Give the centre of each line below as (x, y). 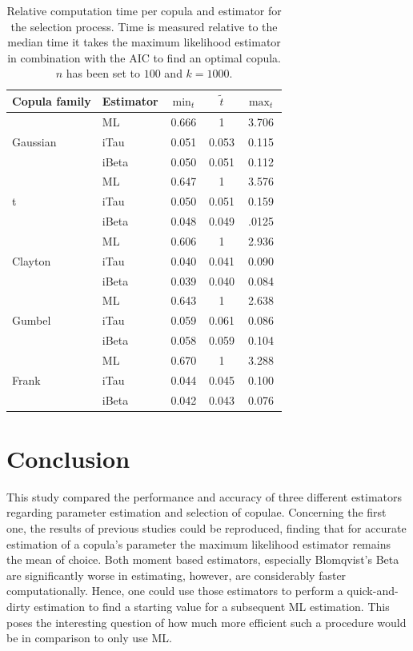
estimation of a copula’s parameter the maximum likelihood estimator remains (198, 543)
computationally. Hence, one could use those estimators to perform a (175, 591)
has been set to (103, 73)
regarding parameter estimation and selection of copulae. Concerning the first (196, 512)
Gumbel (32, 320)
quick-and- (373, 591)
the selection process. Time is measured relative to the (144, 26)
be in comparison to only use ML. (89, 638)
